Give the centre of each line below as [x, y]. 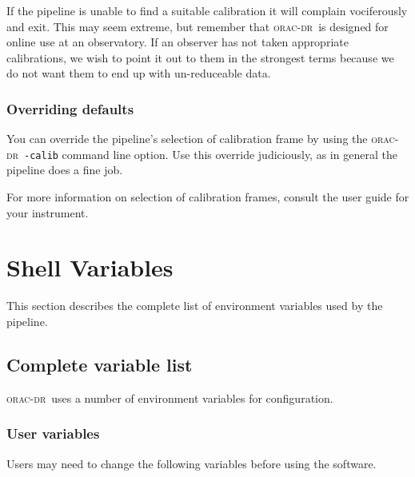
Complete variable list [100, 364]
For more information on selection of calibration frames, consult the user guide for [208, 197]
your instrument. [48, 212]
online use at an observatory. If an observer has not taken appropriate [178, 42]
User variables [53, 433]
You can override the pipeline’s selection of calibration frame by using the [187, 139]
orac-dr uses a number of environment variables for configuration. [170, 397]
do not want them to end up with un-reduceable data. [139, 73]
